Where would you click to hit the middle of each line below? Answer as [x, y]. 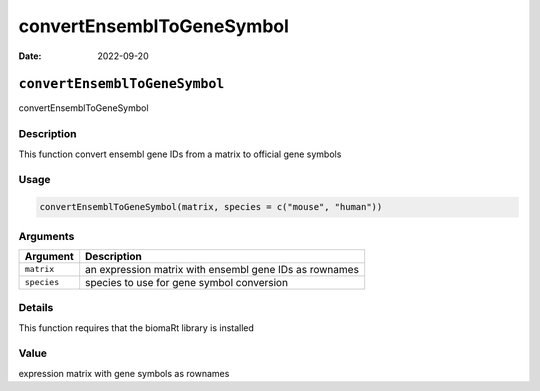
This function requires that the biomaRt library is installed [136, 327]
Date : [30, 56]
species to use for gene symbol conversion [187, 282]
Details [36, 308]
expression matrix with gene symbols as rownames [124, 373]
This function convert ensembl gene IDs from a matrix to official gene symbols [180, 154]
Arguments [46, 236]
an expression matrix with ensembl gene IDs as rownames [222, 269]
